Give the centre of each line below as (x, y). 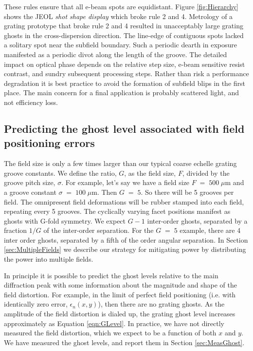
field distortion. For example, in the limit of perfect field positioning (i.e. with (120, 294)
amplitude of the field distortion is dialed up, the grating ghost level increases (120, 314)
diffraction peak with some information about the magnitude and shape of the (120, 285)
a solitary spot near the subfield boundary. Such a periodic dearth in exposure (120, 45)
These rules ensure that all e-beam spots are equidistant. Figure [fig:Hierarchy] (121, 6)
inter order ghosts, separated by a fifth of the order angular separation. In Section (126, 239)
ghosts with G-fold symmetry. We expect (65, 220)
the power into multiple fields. (49, 259)
